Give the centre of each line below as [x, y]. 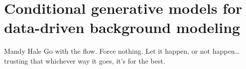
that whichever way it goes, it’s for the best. [98, 60]
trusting [16, 60]
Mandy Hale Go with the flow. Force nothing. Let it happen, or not [107, 51]
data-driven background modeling [122, 27]
